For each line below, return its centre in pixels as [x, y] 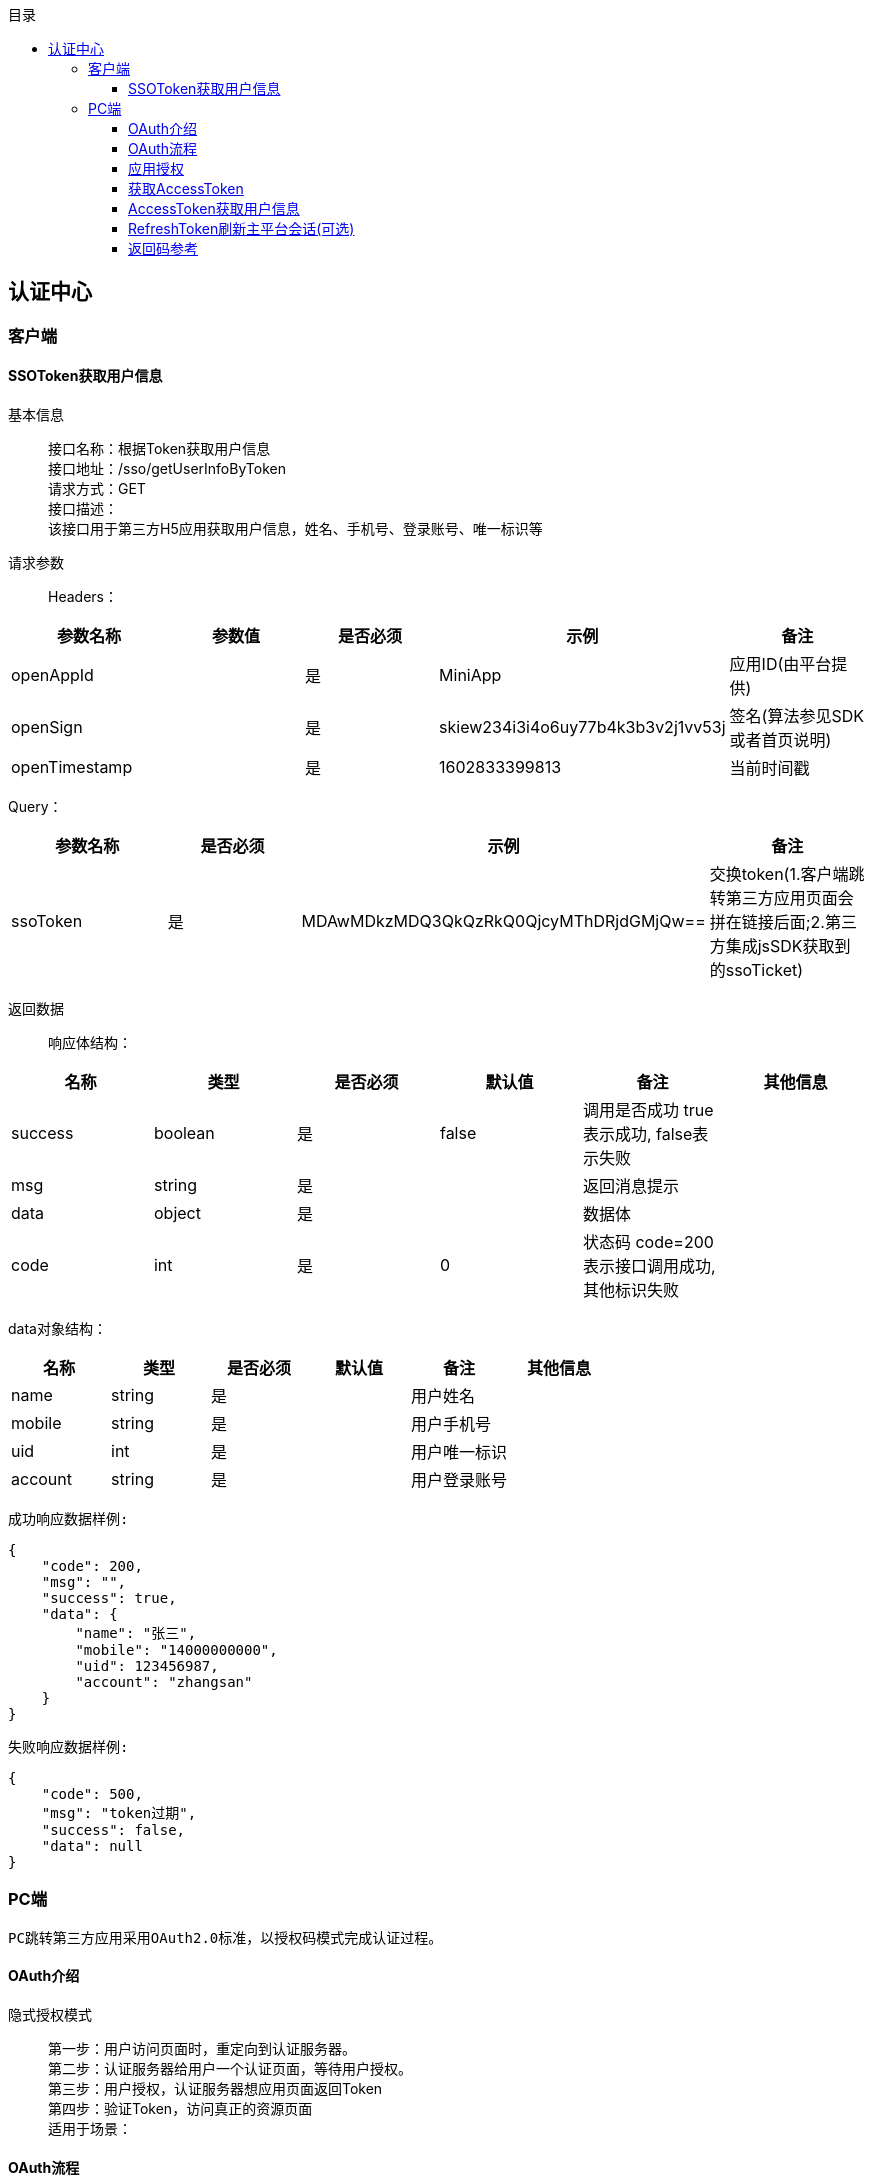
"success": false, [113, 1830]
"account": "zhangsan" [164, 1682]
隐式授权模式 [50, 2015]
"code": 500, [92, 1794]
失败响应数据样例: [68, 1747]
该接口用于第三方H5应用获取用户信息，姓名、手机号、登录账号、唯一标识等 [295, 529]
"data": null [92, 1846]
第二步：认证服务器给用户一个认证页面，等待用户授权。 [230, 2069]
